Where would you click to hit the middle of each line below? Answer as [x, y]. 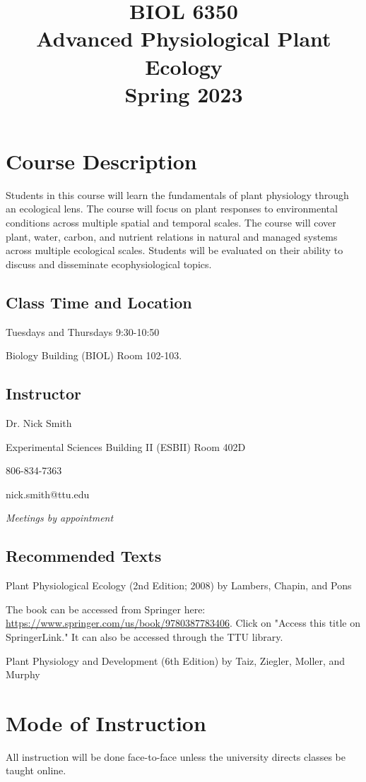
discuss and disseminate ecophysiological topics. [109, 264]
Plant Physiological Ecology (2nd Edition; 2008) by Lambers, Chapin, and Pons [179, 585]
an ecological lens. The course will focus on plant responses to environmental [172, 209]
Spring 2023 [184, 94]
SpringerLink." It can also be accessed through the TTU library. [144, 636]
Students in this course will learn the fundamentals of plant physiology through [177, 194]
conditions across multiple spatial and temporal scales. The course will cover [171, 223]
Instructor [44, 393]
